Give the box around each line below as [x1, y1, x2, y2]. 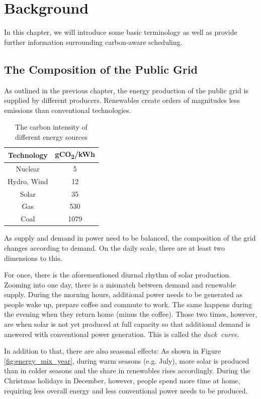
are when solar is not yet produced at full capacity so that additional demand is [4, 319, 250, 329]
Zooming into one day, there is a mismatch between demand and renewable [4, 279, 236, 290]
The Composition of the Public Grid [4, 61, 198, 77]
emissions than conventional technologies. [4, 104, 131, 115]
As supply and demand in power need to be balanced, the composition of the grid [4, 233, 256, 243]
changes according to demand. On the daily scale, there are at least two [4, 242, 225, 253]
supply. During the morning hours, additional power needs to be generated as [4, 289, 243, 300]
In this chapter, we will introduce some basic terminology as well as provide [4, 27, 237, 37]
